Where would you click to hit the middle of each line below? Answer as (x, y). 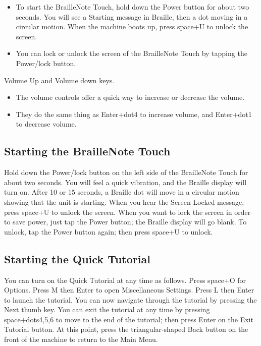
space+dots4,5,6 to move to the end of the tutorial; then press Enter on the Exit (129, 319)
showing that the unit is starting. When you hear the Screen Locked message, (124, 201)
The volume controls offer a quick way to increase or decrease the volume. (130, 97)
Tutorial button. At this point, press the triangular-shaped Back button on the (126, 329)
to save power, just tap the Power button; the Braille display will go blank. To (125, 222)
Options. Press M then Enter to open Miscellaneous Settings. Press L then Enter (129, 290)
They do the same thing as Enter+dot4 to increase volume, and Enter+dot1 (134, 114)
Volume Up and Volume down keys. (59, 80)
